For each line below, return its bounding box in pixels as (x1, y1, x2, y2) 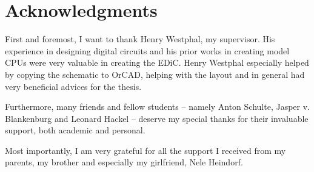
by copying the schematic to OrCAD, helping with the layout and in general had (5, 68, 305, 80)
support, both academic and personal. (5, 124, 145, 136)
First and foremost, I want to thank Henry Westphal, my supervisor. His (5, 33, 275, 45)
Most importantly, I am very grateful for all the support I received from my (5, 144, 286, 156)
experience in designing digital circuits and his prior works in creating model (5, 44, 290, 57)
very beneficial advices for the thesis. (5, 80, 142, 92)
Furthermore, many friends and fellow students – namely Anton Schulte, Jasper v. (5, 100, 310, 113)
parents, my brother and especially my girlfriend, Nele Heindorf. (5, 156, 243, 168)
